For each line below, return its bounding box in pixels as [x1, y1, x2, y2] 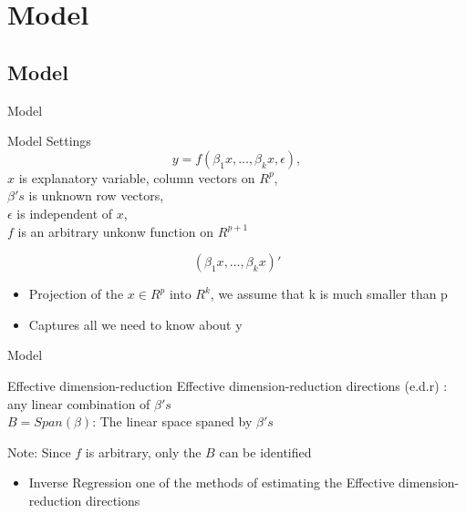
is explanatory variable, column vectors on [18, 168, 255, 187]
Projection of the [28, 284, 124, 303]
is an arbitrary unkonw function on [17, 221, 214, 241]
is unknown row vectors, [28, 186, 164, 205]
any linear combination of [7, 394, 150, 413]
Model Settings [7, 131, 91, 150]
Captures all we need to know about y [28, 314, 243, 333]
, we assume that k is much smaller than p [210, 284, 448, 303]
